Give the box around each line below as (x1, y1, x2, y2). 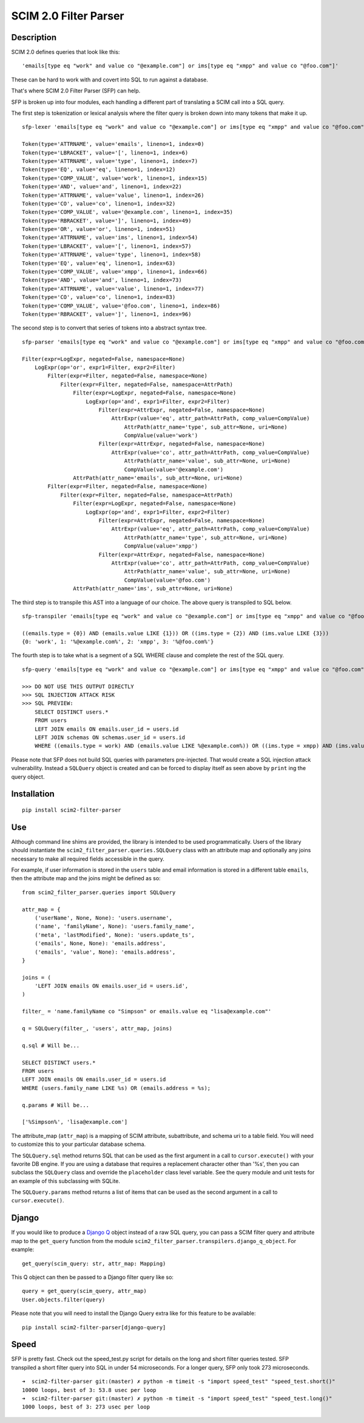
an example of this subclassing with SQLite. (11, 1177, 121, 1185)
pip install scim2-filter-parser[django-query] (22, 1324, 166, 1331)
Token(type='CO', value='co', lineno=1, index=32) (22, 200, 176, 207)
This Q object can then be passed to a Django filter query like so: (11, 1273, 174, 1281)
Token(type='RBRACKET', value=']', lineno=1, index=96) (22, 311, 192, 317)
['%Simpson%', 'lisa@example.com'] (22, 1118, 128, 1126)
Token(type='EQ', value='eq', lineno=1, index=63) (22, 260, 176, 267)
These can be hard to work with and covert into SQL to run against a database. (11, 76, 209, 83)
